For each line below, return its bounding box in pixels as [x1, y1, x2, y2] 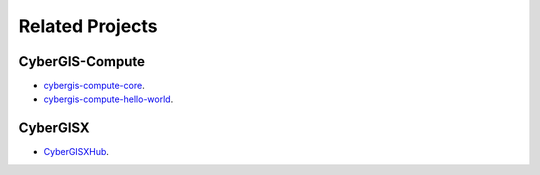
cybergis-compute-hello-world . [43, 93, 174, 105]
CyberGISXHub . [43, 146, 110, 158]
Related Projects [18, 15, 159, 37]
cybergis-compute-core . [43, 80, 145, 92]
